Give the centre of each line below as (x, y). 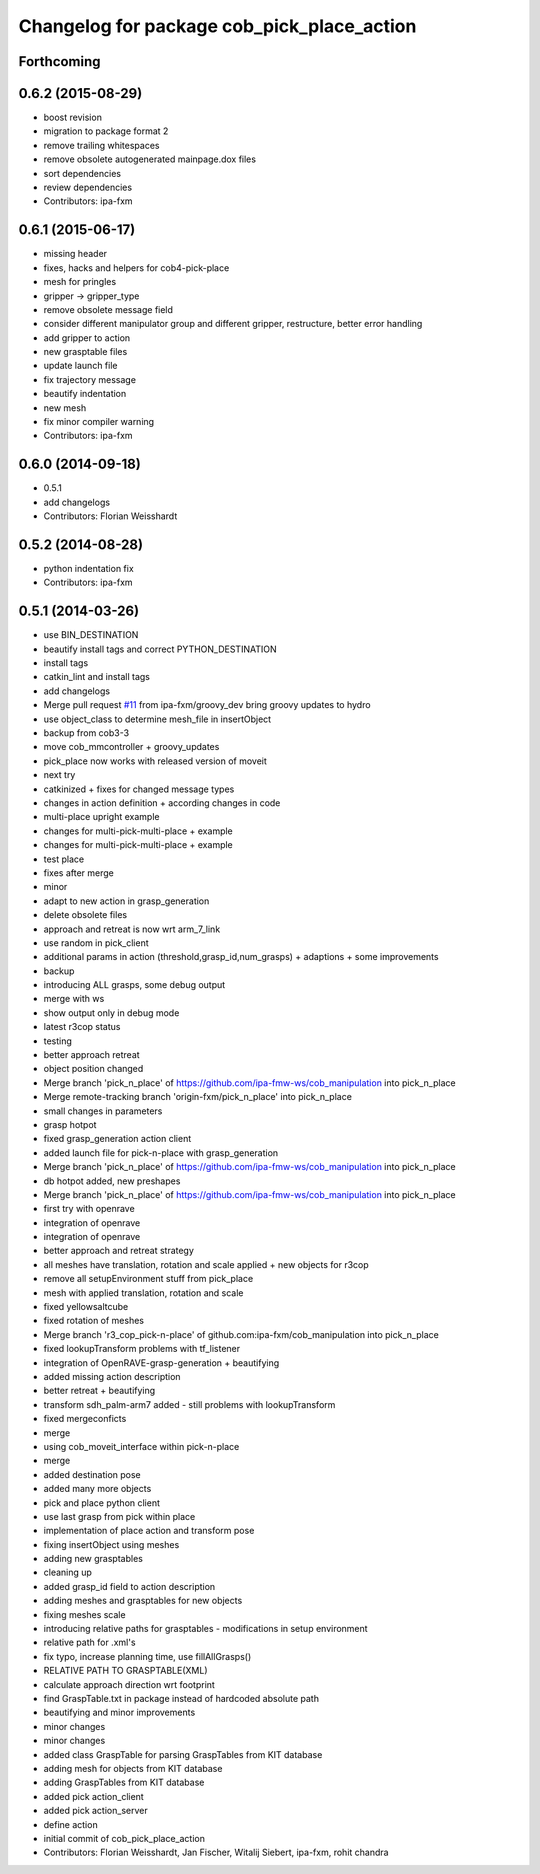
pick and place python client (101, 1502)
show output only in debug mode (111, 1012)
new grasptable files (85, 352)
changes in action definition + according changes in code (162, 802)
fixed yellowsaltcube (86, 1307)
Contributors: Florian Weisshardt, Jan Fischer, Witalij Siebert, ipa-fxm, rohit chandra (216, 1852)
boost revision (72, 117)
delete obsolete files (85, 915)
